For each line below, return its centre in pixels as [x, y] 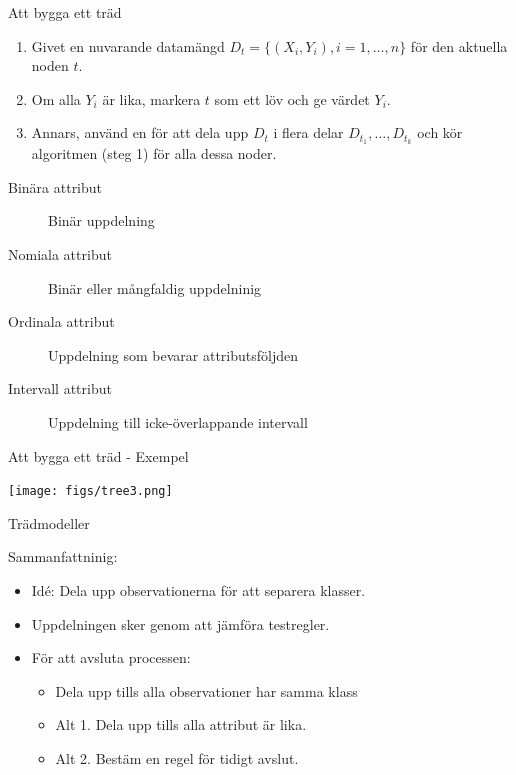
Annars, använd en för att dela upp [140, 132]
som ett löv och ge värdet [292, 98]
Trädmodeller [49, 522]
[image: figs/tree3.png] [90, 491]
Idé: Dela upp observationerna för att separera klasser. [198, 590]
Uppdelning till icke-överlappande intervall [178, 421]
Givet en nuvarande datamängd [128, 45]
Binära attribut [55, 186]
